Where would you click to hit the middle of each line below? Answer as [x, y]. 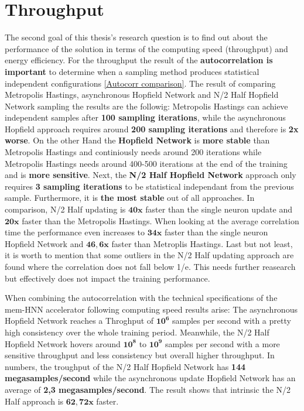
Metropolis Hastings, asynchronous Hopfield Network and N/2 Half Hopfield [142, 95]
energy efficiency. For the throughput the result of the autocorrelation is [139, 60]
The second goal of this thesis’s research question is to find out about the [136, 37]
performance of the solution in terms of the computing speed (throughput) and [146, 48]
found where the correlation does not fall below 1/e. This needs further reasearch [150, 266]
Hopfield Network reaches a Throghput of [79, 321]
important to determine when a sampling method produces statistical [132, 71]
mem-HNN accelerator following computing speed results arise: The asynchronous [151, 309]
